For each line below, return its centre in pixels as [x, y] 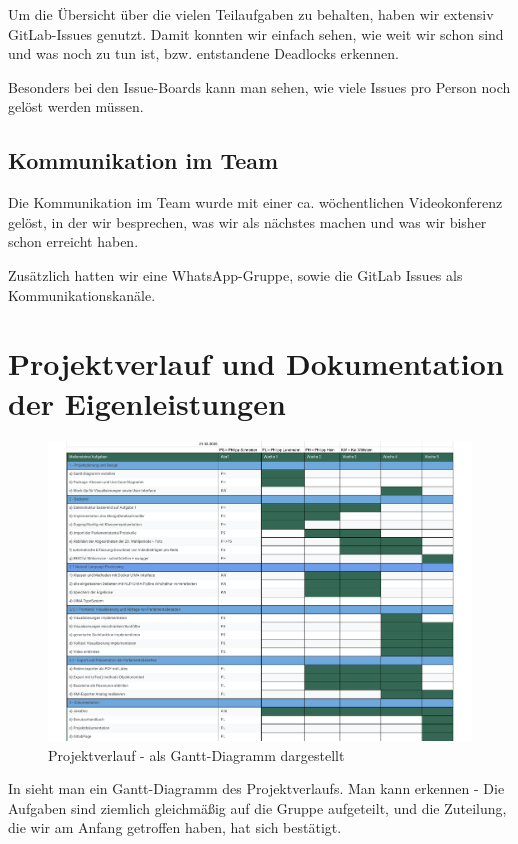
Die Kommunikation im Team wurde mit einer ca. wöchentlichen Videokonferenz [255, 202]
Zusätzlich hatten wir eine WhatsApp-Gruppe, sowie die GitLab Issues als [235, 274]
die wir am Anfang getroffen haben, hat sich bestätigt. [175, 827]
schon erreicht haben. [73, 241]
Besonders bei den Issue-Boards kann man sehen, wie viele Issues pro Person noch [259, 86]
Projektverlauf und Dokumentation [256, 363]
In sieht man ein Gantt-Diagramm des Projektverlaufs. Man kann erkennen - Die [256, 788]
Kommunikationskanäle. [82, 294]
